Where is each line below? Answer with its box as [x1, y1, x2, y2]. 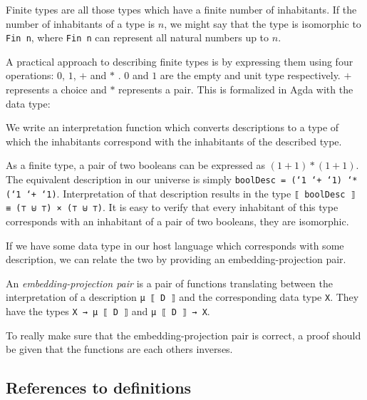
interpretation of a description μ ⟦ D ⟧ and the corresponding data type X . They [6, 289, 359, 304]
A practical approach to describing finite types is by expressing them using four [6, 53, 353, 68]
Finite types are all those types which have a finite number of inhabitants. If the [6, 2, 357, 16]
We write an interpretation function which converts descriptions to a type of [6, 120, 339, 135]
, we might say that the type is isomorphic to [164, 16, 361, 31]
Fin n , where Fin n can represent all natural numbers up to [6, 30, 269, 45]
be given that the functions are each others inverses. [6, 342, 233, 357]
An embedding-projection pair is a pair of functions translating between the [6, 275, 333, 290]
